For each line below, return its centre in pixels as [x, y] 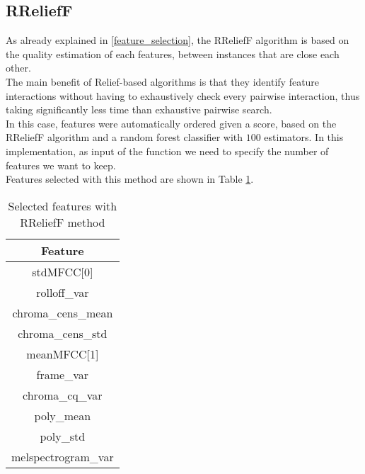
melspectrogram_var [63, 456]
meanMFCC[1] [63, 354]
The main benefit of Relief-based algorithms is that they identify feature [163, 81]
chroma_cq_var [63, 395]
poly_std [63, 436]
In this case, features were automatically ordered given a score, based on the [171, 123]
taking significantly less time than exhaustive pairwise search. [139, 109]
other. [18, 68]
